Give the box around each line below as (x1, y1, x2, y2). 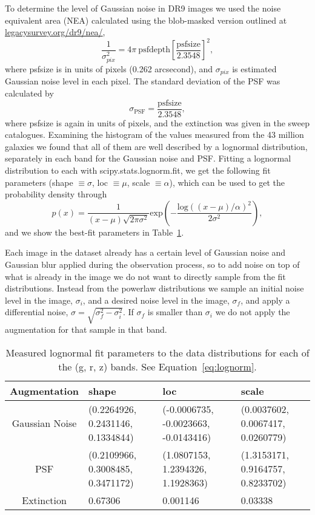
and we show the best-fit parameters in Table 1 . (5, 225, 184, 238)
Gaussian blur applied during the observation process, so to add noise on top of (5, 258, 300, 270)
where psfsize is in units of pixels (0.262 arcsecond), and (5, 62, 213, 75)
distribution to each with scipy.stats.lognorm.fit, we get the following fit (5, 164, 271, 177)
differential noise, (5, 305, 68, 318)
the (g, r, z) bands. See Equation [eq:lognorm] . (58, 359, 257, 373)
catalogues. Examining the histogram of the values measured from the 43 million (5, 128, 304, 141)
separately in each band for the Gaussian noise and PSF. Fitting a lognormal (5, 152, 291, 165)
